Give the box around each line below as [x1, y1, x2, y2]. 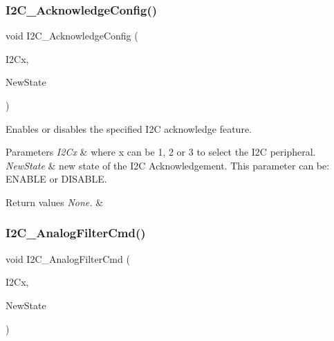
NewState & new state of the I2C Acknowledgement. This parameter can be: [6, 158, 330, 172]
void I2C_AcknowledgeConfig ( [6, 28, 138, 43]
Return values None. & [6, 194, 104, 209]
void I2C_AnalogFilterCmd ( [6, 251, 130, 266]
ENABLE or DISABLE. [6, 172, 107, 186]
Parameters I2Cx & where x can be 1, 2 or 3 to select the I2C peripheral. [6, 145, 316, 159]
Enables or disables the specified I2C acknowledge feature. [6, 121, 252, 136]
